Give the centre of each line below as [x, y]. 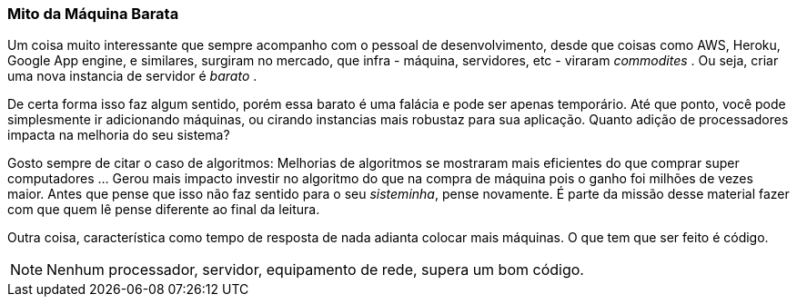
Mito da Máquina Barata [93, 14]
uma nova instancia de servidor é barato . [132, 76]
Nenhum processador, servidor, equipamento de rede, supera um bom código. [315, 270]
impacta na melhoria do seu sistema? [119, 135]
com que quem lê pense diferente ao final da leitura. [164, 210]
